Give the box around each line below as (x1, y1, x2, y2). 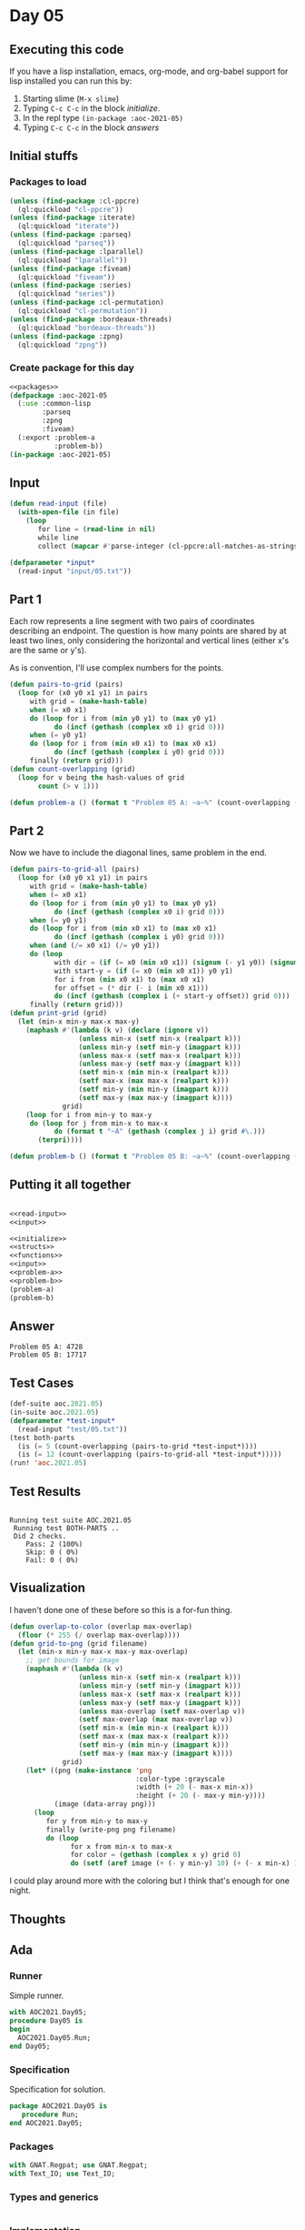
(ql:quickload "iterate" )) (17, 222, 120, 231)
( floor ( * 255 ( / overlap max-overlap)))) (17, 1630, 181, 1640)
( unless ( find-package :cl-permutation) (9, 298, 165, 308)
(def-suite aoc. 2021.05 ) (9, 1399, 103, 1408)
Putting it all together (9, 1177, 132, 1193)
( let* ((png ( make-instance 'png (25, 1766, 152, 1775)
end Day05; (9, 2042, 51, 2051)
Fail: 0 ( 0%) (25, 1556, 79, 1565)
